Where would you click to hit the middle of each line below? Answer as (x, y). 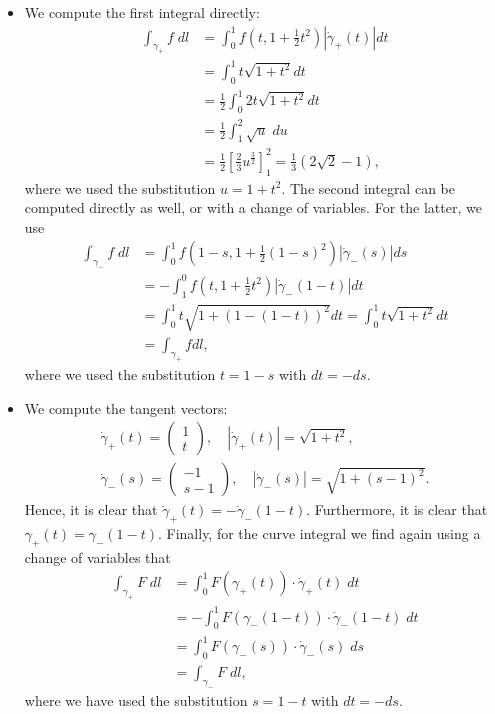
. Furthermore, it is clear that (397, 509)
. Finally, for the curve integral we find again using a (319, 532)
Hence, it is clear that (91, 509)
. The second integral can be (368, 187)
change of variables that (97, 556)
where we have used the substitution (136, 699)
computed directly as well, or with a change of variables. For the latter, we (253, 207)
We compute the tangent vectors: (126, 407)
